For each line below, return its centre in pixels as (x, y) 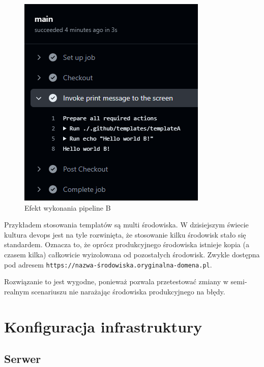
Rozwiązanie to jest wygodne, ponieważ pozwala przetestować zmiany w (116, 281)
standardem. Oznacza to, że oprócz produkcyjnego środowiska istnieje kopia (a (127, 244)
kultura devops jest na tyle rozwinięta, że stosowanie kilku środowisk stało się (125, 234)
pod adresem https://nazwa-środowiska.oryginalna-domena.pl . (108, 264)
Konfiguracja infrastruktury (103, 326)
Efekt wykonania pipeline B (68, 207)
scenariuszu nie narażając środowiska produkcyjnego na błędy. (128, 291)
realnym (17, 291)
